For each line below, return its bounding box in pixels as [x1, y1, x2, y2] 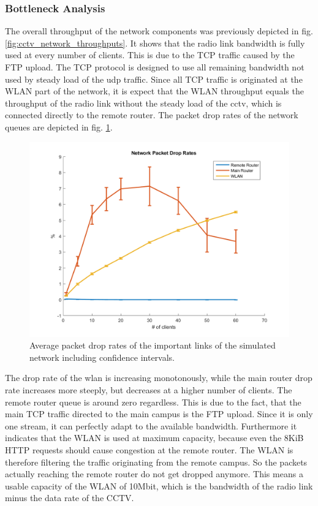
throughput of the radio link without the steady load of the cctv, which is [5, 96, 282, 109]
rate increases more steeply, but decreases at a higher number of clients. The [5, 383, 292, 396]
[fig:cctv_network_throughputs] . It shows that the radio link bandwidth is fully [5, 36, 305, 49]
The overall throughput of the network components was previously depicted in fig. [5, 25, 313, 37]
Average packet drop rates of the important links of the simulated [29, 339, 276, 352]
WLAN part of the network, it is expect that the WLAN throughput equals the [5, 85, 304, 97]
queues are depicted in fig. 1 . [5, 120, 113, 133]
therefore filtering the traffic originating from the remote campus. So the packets [5, 455, 308, 468]
